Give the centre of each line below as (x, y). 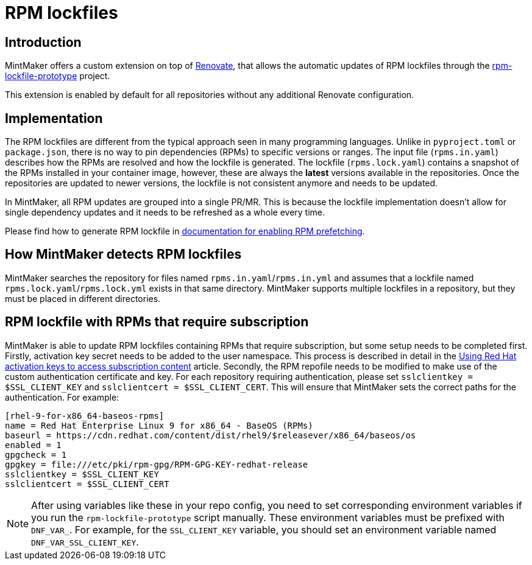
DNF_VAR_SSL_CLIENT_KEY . (85, 542)
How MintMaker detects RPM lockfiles (123, 254)
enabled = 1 (33, 445)
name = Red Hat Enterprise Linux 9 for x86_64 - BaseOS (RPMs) (159, 425)
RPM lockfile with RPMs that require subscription (157, 322)
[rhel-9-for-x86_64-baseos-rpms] (85, 416)
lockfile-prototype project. (58, 76)
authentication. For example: (62, 397)
